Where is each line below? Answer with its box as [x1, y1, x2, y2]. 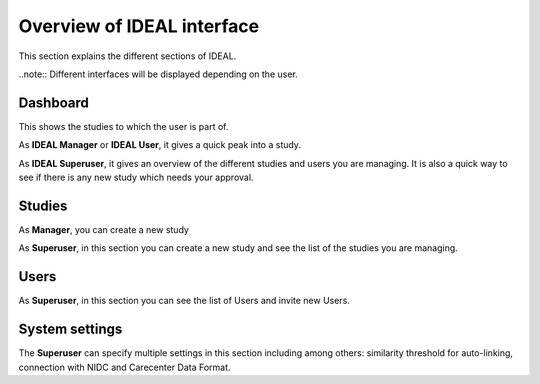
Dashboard [18, 94, 89, 111]
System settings [18, 321, 123, 338]
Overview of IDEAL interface [18, 15, 260, 37]
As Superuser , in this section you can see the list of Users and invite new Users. [18, 295, 350, 307]
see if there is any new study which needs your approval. [18, 171, 254, 184]
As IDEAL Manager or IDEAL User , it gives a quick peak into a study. [18, 139, 302, 151]
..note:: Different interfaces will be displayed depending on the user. [18, 68, 299, 80]
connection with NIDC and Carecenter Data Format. [18, 361, 231, 373]
